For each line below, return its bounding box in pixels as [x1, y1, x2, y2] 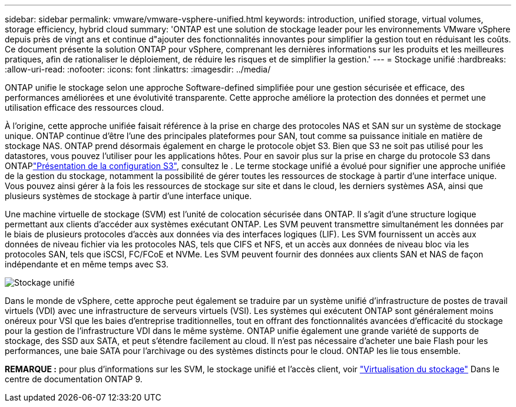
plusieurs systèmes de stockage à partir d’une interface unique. [5, 191, 252, 201]
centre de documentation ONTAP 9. [5, 374, 143, 384]
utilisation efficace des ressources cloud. [5, 102, 164, 112]
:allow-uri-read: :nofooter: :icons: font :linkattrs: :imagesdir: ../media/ [5, 64, 271, 74]
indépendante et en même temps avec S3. [5, 259, 168, 269]
